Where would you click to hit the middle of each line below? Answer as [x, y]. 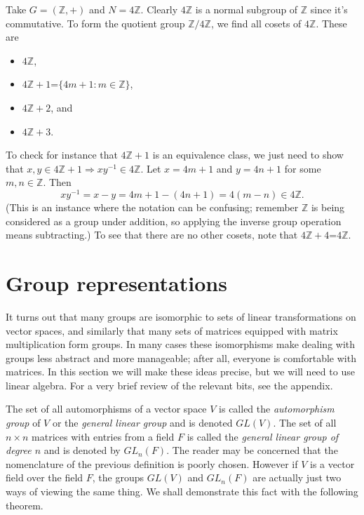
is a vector [332, 463]
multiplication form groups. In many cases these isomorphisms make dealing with [181, 344]
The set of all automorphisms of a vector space [106, 409]
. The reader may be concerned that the [252, 450]
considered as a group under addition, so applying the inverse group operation [174, 221]
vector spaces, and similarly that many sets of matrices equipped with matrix [172, 330]
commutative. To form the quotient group [95, 23]
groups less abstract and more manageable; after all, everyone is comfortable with [181, 357]
